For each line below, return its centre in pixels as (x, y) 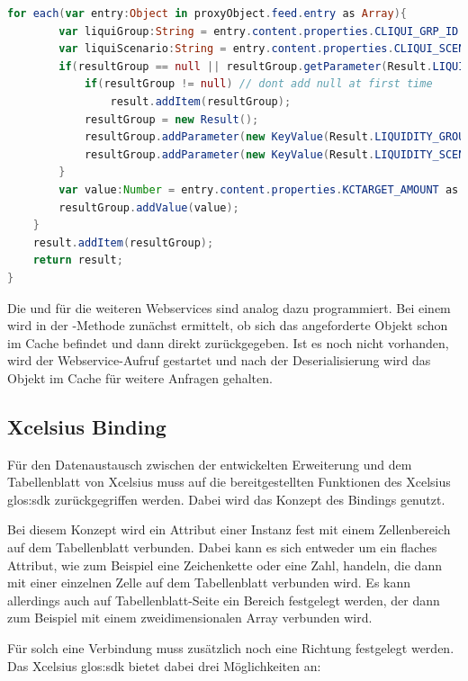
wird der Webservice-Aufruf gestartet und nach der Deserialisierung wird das (219, 360)
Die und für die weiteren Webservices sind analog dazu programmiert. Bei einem (229, 307)
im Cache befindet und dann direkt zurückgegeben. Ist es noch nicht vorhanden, (228, 342)
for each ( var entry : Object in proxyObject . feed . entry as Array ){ (207, 13)
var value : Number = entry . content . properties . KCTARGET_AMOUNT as (259, 189)
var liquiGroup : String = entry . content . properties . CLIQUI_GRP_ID (259, 31)
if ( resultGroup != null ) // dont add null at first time (258, 84)
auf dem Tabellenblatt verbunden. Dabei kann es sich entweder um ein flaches (222, 547)
